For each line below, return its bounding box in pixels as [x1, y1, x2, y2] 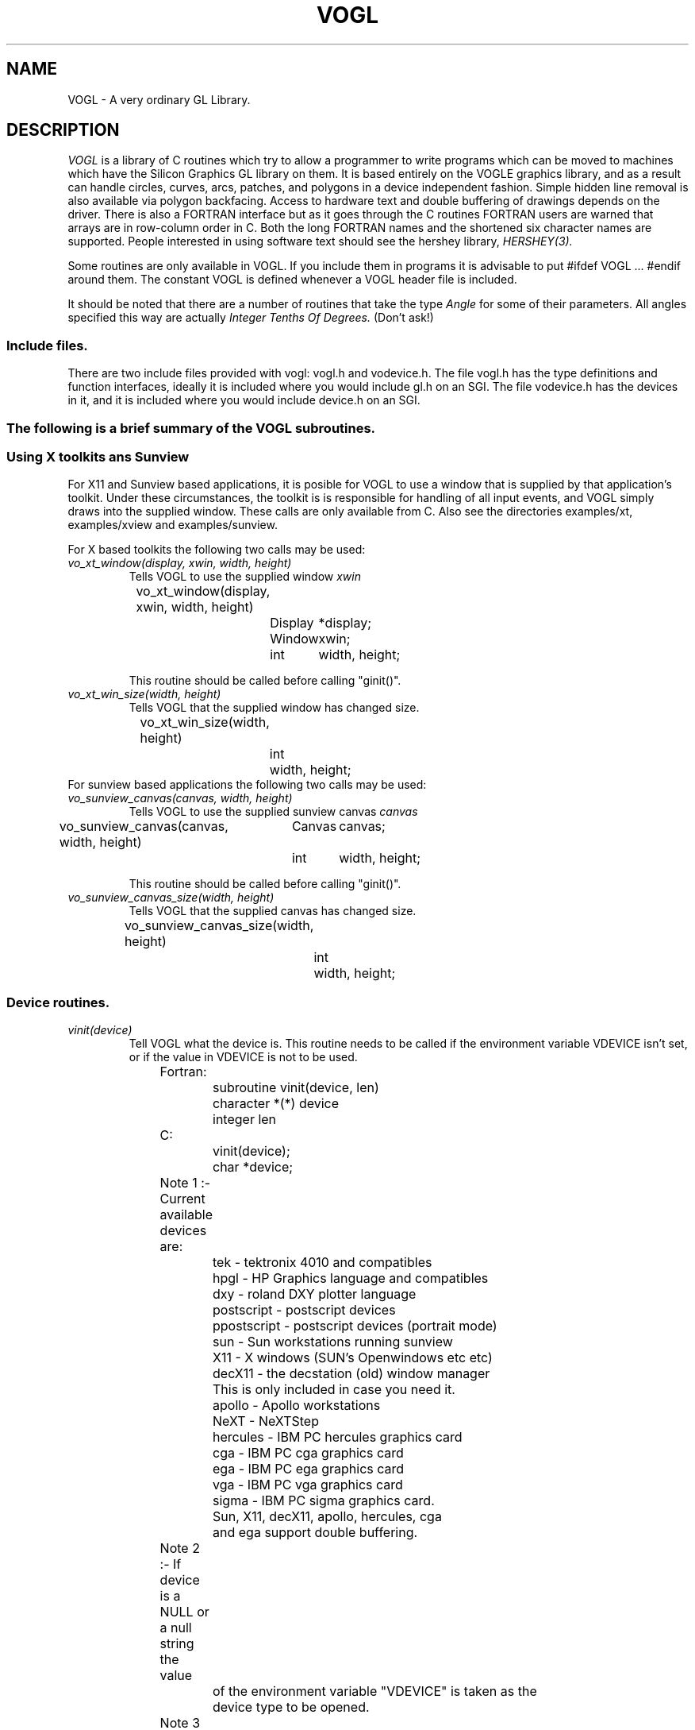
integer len [213, 1111, 277, 1128]
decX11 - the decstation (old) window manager [213, 1365, 490, 1382]
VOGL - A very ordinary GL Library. [67, 92, 251, 106]
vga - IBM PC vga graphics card [213, 1477, 403, 1493]
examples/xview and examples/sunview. [67, 518, 278, 532]
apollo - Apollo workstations [213, 1397, 381, 1414]
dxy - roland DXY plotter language [213, 1286, 417, 1303]
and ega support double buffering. [213, 1524, 418, 1541]
